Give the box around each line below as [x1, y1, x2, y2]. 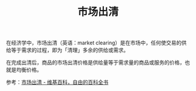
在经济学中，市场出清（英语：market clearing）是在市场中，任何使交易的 [6, 39, 182, 47]
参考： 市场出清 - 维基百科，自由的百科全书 [6, 79, 109, 86]
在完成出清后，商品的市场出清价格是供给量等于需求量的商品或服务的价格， [6, 59, 185, 66]
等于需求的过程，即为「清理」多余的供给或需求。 [10, 47, 129, 54]
